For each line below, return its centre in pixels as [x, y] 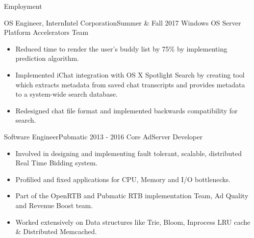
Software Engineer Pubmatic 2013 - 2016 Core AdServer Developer [103, 136]
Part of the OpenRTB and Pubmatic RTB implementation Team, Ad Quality [132, 196]
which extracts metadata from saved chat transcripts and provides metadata [130, 84]
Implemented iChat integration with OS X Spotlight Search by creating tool [130, 74]
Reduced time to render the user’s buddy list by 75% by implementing [121, 48]
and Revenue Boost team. [54, 205]
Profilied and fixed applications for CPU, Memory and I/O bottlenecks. [123, 179]
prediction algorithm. [47, 58]
